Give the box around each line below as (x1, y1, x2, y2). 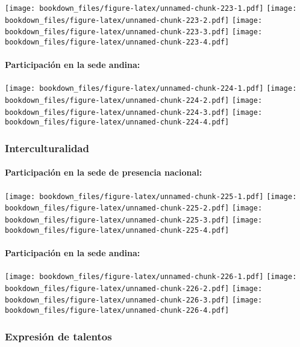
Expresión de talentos (5, 328, 112, 343)
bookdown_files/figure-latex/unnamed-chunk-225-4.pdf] (5, 226, 230, 235)
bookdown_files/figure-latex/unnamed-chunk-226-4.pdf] (5, 306, 230, 315)
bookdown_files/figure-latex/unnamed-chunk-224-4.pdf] (5, 118, 230, 127)
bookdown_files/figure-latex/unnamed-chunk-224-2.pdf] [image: (5, 96, 263, 105)
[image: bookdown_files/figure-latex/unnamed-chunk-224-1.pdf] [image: (5, 84, 297, 93)
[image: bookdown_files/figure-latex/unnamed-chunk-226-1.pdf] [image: (5, 272, 297, 281)
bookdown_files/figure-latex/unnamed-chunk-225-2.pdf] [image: (5, 204, 263, 213)
